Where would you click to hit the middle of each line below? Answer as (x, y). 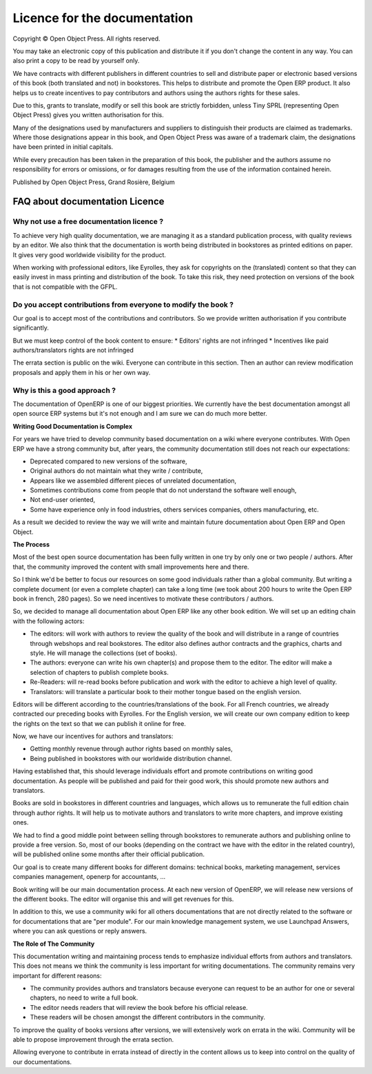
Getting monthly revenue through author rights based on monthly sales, (132, 749)
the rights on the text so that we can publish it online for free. (99, 723)
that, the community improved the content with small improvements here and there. (131, 567)
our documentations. (42, 1062)
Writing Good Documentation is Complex (73, 426)
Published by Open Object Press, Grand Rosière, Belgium (94, 182)
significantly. (31, 328)
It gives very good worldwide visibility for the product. (90, 254)
